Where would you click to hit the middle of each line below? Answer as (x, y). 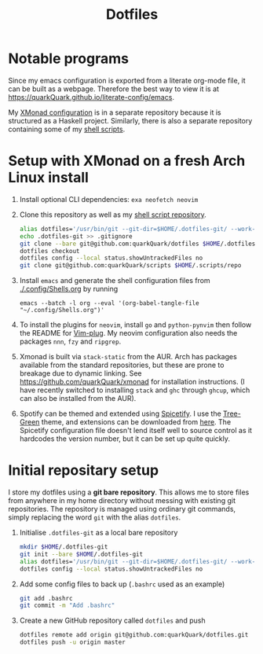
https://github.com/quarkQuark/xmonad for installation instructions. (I (132, 382)
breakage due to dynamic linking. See (81, 373)
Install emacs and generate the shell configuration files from (115, 281)
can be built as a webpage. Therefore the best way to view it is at (114, 89)
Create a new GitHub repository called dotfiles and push (112, 621)
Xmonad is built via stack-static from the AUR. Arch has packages (128, 357)
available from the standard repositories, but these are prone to (122, 365)
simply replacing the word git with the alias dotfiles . (95, 517)
